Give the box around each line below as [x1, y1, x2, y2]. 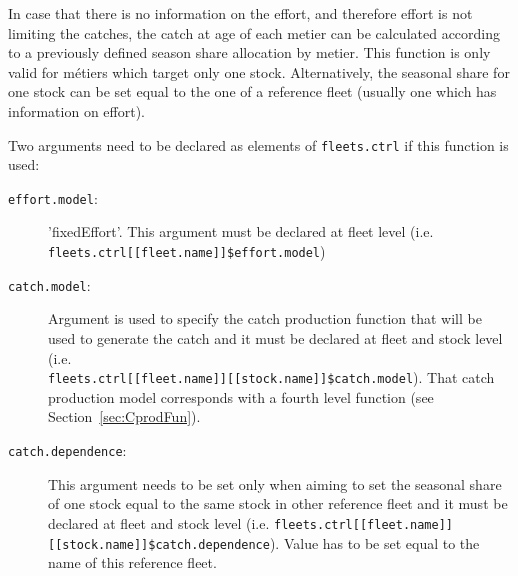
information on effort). [8, 100, 145, 121]
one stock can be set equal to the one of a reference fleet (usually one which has [8, 81, 497, 102]
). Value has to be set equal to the [269, 532, 480, 553]
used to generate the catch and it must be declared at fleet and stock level [48, 327, 503, 348]
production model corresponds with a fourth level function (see [48, 386, 434, 407]
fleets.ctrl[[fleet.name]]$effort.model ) [48, 241, 326, 262]
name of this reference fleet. [48, 552, 217, 573]
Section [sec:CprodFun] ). [48, 406, 201, 427]
